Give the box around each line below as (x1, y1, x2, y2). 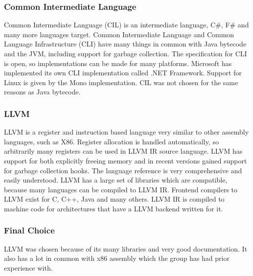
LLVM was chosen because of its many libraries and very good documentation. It (4, 243, 248, 253)
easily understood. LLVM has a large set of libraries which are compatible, (4, 175, 228, 185)
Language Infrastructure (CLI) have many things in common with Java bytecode (4, 39, 247, 49)
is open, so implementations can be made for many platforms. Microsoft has (4, 58, 232, 68)
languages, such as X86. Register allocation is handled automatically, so (4, 136, 219, 146)
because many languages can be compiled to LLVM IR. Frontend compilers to (4, 184, 238, 194)
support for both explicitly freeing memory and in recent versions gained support (4, 155, 247, 165)
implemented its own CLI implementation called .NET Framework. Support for (4, 68, 242, 78)
